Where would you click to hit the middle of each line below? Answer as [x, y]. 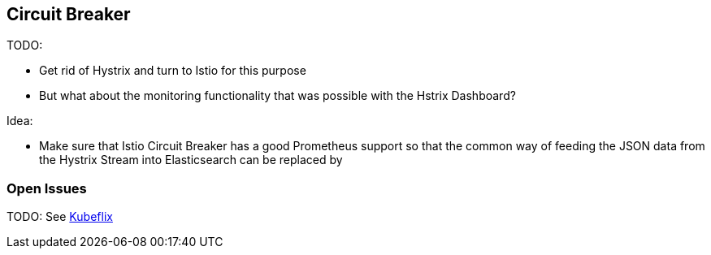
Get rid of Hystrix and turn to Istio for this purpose [173, 71]
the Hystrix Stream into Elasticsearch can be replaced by [191, 160]
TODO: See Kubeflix [60, 217]
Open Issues [47, 188]
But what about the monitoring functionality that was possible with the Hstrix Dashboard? [277, 96]
